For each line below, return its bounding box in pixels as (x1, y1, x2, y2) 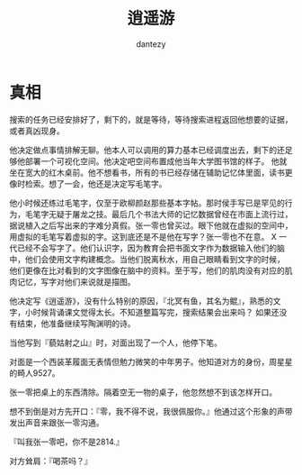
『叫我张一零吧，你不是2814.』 (9, 436, 124, 447)
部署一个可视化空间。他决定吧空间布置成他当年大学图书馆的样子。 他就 (24, 155, 288, 167)
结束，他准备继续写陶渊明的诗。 (16, 317, 136, 329)
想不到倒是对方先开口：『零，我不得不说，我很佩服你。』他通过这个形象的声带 (9, 406, 293, 416)
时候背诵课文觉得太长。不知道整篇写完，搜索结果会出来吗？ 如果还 (32, 306, 280, 317)
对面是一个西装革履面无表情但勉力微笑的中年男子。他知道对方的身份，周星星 (9, 356, 293, 367)
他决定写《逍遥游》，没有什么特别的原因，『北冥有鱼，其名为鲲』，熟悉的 (9, 295, 273, 306)
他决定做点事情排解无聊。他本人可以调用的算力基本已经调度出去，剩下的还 (9, 144, 285, 155)
